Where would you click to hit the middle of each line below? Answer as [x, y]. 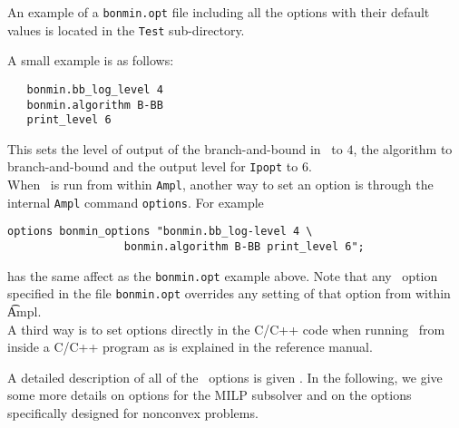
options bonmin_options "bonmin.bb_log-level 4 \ [160, 232]
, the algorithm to [403, 148]
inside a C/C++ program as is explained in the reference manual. [190, 347]
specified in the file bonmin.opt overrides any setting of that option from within [229, 293]
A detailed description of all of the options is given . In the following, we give [225, 377]
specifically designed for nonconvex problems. [133, 413]
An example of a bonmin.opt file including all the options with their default [219, 12]
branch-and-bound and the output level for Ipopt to [153, 166]
